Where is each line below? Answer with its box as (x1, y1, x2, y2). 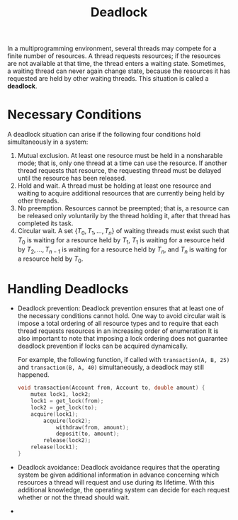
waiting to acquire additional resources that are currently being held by (17, 189, 225, 198)
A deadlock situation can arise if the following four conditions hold (7, 130, 200, 139)
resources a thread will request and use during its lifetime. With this (17, 477, 215, 486)
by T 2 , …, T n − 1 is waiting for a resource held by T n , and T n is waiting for (17, 245, 227, 255)
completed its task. (17, 219, 74, 227)
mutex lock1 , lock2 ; (30, 391, 91, 398)
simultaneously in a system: (7, 137, 89, 146)
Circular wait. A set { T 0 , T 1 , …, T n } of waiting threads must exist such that (17, 227, 229, 237)
